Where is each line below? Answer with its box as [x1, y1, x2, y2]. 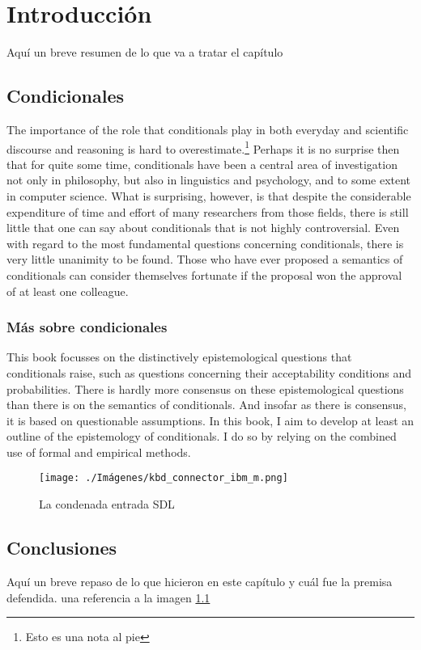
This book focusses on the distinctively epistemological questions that [6, 348, 352, 365]
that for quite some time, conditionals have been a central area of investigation [6, 155, 398, 172]
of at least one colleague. [6, 282, 129, 299]
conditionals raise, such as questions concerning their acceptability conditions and [6, 364, 412, 381]
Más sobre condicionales [6, 317, 168, 337]
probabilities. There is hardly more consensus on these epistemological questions [6, 380, 404, 397]
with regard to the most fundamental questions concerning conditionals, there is [6, 234, 404, 251]
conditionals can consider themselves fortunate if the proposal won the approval [6, 266, 402, 283]
